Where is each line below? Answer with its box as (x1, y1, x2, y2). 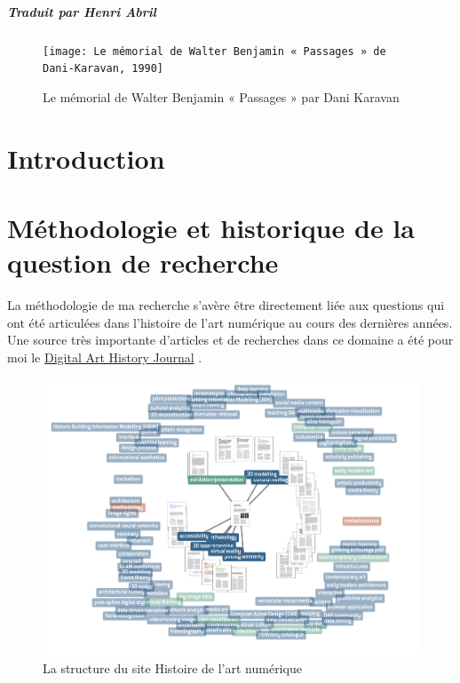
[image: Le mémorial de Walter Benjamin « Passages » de (43, 44, 386, 58)
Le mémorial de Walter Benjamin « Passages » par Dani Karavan (43, 87, 400, 106)
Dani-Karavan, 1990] (43, 62, 164, 75)
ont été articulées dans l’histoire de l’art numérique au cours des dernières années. (7, 313, 453, 331)
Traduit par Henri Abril (7, 2, 156, 20)
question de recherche (7, 244, 279, 281)
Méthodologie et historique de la (7, 210, 415, 246)
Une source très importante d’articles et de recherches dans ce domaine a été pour (7, 330, 454, 349)
